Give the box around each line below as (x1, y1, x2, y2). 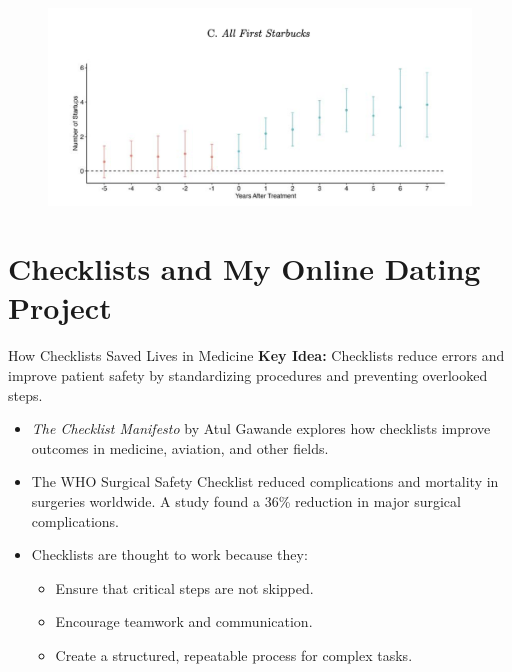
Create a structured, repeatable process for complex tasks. (55, 644, 413, 665)
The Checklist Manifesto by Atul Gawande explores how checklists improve (31, 418, 491, 439)
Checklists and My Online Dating (8, 248, 481, 289)
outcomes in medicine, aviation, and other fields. (31, 437, 329, 458)
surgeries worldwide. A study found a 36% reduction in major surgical (31, 490, 461, 511)
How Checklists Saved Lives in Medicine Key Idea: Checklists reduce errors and (8, 345, 505, 366)
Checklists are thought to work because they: (31, 544, 308, 565)
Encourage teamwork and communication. (55, 611, 313, 632)
